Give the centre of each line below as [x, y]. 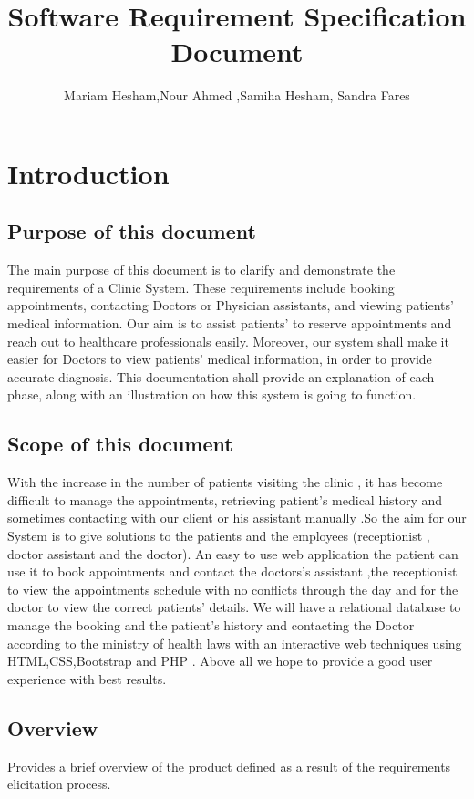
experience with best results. [87, 678]
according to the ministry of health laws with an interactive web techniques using [235, 643]
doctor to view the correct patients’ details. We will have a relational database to [234, 607]
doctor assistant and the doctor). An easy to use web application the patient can [233, 553]
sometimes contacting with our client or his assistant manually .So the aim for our [237, 518]
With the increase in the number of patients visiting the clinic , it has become [225, 482]
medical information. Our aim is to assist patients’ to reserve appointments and [230, 323]
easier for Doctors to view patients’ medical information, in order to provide [220, 359]
